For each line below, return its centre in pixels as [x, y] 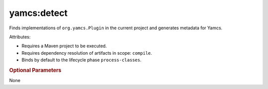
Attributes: [20, 37]
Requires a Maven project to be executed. [64, 46]
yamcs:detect [38, 13]
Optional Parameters [35, 70]
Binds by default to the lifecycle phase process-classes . [81, 60]
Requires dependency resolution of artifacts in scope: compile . [87, 53]
